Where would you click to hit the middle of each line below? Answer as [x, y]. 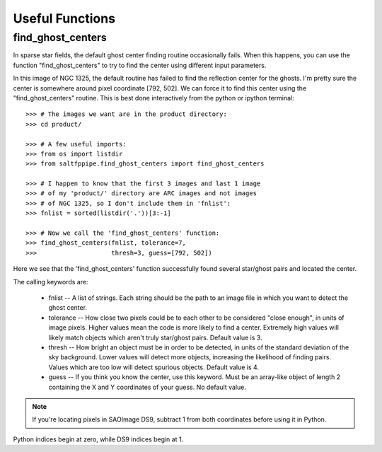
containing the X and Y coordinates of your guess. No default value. [147, 387]
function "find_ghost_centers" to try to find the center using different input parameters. [140, 65]
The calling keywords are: [51, 282]
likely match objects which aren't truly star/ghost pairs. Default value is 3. [155, 337]
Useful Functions [64, 18]
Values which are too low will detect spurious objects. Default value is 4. [154, 367]
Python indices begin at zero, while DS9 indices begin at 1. [98, 439]
